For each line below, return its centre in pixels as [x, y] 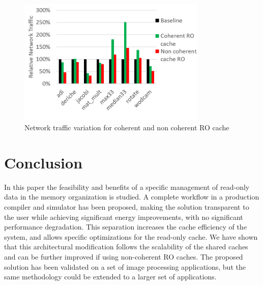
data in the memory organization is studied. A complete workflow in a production [132, 197]
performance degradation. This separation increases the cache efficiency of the [125, 227]
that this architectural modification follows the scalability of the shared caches [126, 247]
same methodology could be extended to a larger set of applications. [110, 277]
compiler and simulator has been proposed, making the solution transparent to [127, 207]
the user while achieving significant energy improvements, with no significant [124, 217]
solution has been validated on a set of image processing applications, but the [125, 266]
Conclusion [43, 162]
